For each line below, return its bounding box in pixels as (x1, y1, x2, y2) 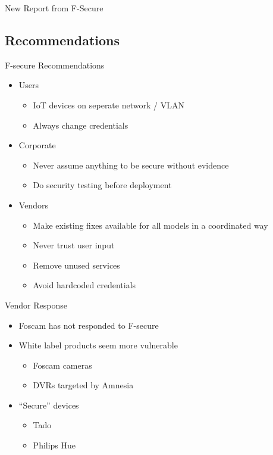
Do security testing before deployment (33, 179, 172, 191)
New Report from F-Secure (5, 2, 103, 14)
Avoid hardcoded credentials (33, 279, 136, 291)
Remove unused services (33, 258, 120, 271)
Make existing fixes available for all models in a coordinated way (33, 219, 268, 231)
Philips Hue (33, 439, 76, 451)
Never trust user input (33, 239, 115, 251)
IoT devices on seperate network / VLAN (33, 98, 184, 111)
